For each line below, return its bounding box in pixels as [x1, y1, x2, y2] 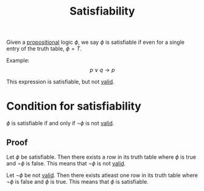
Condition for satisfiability [6, 99, 142, 113]
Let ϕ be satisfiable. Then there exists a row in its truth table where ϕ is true [6, 153, 197, 161]
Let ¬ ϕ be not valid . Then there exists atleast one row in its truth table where [6, 172, 198, 179]
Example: [6, 57, 30, 64]
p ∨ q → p [90, 66, 115, 74]
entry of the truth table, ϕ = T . [6, 45, 82, 52]
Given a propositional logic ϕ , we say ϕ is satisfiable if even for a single [6, 38, 185, 46]
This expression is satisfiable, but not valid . [6, 78, 114, 86]
